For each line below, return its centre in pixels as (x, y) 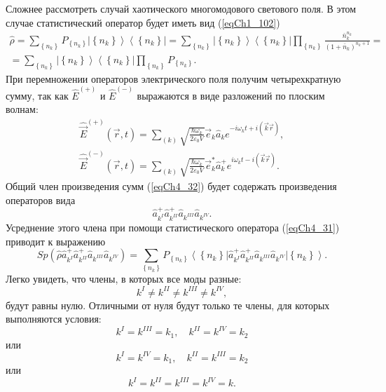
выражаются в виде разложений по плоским (231, 95)
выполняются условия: (54, 319)
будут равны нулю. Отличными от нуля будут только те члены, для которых (168, 305)
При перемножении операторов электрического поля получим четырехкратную (173, 78)
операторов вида (41, 200)
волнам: (22, 109)
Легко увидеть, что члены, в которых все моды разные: (124, 279)
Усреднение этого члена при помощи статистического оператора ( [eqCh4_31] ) (173, 227)
